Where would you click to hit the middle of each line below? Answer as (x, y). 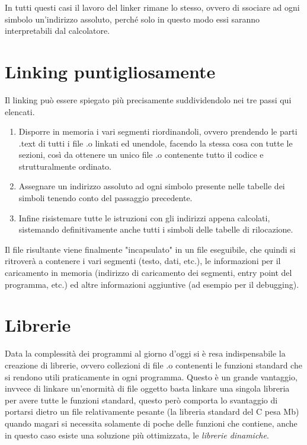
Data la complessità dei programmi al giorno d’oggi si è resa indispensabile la (145, 353)
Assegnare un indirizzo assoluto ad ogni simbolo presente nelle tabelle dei (152, 186)
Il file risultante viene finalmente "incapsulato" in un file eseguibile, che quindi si (150, 249)
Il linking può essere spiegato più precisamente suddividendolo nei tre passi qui (148, 99)
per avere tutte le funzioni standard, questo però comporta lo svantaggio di (141, 400)
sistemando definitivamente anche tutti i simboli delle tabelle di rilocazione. (156, 229)
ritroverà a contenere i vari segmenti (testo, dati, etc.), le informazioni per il (143, 261)
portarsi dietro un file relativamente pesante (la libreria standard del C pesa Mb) (152, 411)
